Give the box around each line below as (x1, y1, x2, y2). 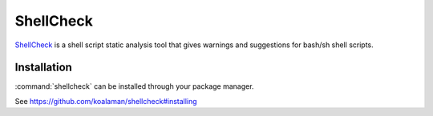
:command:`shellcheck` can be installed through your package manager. (14, 82, 254, 91)
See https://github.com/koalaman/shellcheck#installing (14, 96, 197, 106)
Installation (14, 61, 72, 74)
